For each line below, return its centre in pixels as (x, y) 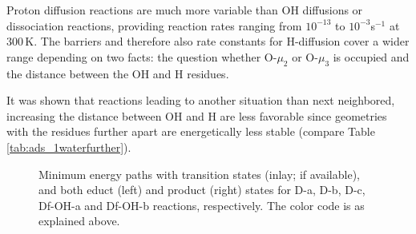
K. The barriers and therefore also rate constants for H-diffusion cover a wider (217, 41)
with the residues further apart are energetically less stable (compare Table (191, 131)
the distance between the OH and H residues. (118, 73)
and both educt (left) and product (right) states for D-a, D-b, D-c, (202, 190)
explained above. (79, 221)
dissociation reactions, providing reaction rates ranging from (154, 25)
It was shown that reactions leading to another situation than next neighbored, (201, 100)
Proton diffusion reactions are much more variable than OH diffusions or (185, 10)
